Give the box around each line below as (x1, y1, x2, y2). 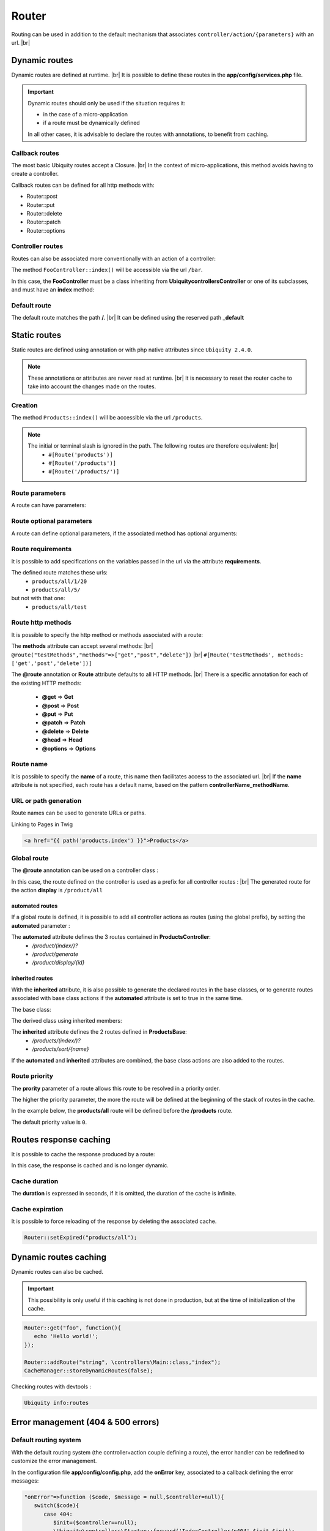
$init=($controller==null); (53, 1519, 137, 1526)
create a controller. (11, 170, 59, 178)
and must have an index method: (11, 285, 95, 293)
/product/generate (32, 950, 79, 958)
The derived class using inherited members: (11, 1017, 122, 1024)
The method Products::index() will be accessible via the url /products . (11, 414, 203, 421)
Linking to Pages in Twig (11, 821, 73, 828)
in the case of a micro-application (43, 111, 128, 118)
